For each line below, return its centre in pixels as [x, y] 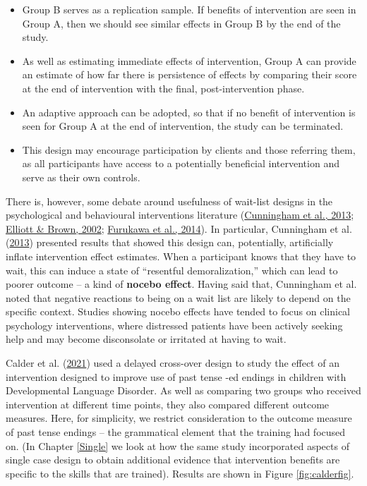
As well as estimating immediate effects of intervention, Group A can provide [189, 60]
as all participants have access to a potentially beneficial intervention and [181, 163]
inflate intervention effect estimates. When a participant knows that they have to [181, 256]
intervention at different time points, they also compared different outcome [168, 404]
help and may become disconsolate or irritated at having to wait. [146, 339]
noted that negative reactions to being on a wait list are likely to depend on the [178, 297]
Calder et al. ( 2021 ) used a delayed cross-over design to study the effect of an [173, 363]
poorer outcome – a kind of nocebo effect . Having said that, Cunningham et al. [181, 284]
